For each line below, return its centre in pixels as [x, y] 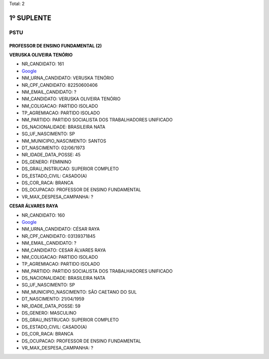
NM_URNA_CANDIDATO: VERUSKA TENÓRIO [68, 78]
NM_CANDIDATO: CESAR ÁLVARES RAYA [64, 250]
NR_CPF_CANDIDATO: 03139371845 [59, 236]
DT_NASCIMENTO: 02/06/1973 [53, 148]
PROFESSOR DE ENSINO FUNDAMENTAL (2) [56, 45]
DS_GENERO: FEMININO [47, 162]
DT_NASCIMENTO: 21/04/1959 [53, 299]
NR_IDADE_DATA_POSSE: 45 [51, 155]
